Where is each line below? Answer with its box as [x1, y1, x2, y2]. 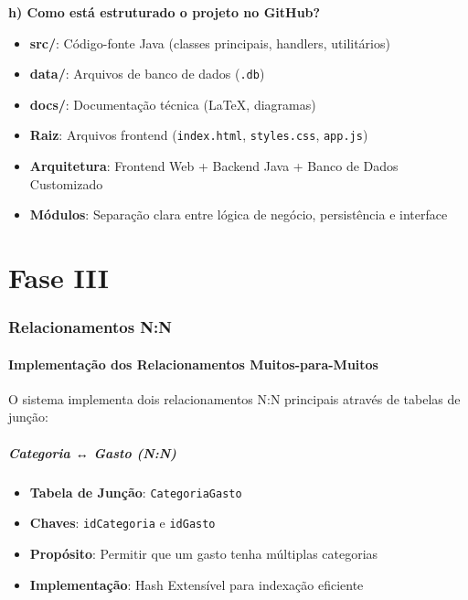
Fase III [8, 259, 109, 296]
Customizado [29, 174, 103, 193]
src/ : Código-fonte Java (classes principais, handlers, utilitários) [29, 33, 390, 52]
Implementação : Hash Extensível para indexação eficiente [29, 574, 364, 594]
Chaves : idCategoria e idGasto [29, 513, 216, 532]
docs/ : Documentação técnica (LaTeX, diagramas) [29, 94, 316, 113]
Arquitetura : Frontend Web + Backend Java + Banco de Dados [29, 156, 399, 176]
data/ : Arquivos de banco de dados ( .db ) [29, 64, 265, 83]
